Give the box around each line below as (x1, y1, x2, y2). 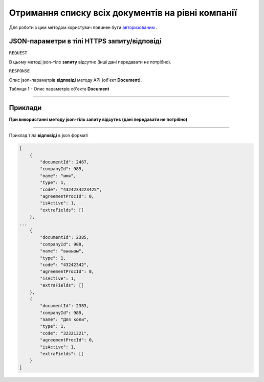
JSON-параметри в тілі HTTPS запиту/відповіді (9, 37, 161, 45)
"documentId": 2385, (40, 235, 89, 240)
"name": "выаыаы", (40, 248, 84, 254)
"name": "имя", (40, 173, 77, 179)
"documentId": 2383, (40, 303, 89, 309)
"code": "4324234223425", (40, 186, 102, 192)
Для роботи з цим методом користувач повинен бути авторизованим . (9, 24, 157, 30)
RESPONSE (9, 68, 30, 74)
